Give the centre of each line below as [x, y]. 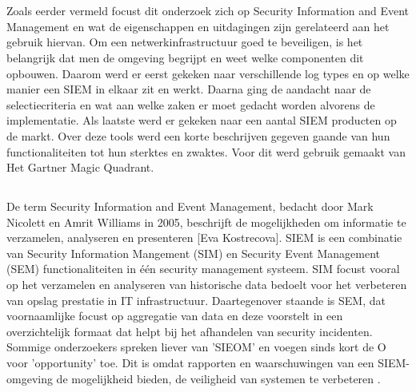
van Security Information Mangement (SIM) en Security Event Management [193, 253]
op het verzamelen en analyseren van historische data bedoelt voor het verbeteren [207, 285]
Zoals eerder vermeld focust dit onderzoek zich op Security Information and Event [208, 11]
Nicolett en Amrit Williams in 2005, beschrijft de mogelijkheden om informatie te [206, 222]
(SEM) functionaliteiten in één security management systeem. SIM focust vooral [203, 269]
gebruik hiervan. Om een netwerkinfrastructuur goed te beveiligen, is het [185, 42]
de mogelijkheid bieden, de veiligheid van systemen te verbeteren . [218, 378]
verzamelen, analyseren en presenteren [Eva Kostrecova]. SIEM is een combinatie [204, 238]
